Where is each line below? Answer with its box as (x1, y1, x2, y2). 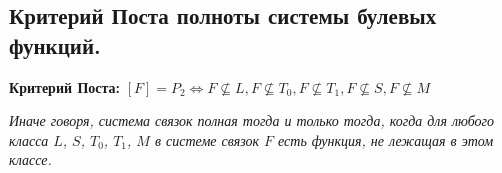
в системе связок (154, 129, 260, 150)
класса (9, 129, 49, 150)
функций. (9, 29, 101, 60)
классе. (9, 149, 52, 170)
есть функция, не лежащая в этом (278, 129, 494, 150)
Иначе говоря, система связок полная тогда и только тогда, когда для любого (9, 110, 495, 131)
